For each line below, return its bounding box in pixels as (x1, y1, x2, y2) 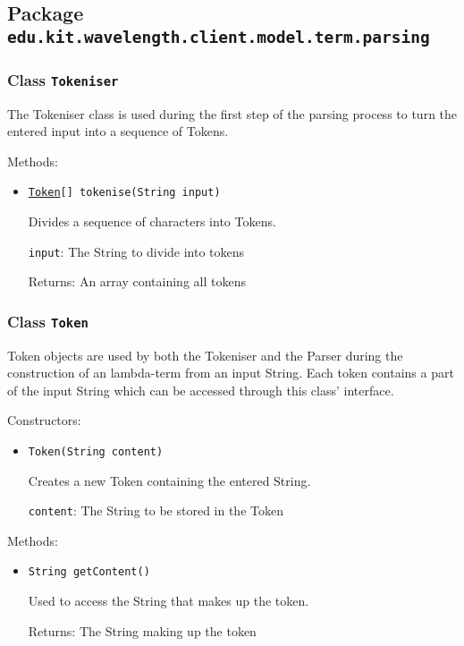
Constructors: (7, 411, 81, 429)
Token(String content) (28, 445, 164, 458)
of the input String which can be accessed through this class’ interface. (7, 380, 394, 399)
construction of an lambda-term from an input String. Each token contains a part (7, 363, 454, 382)
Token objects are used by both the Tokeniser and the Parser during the (7, 345, 403, 364)
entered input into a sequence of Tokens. (7, 122, 229, 140)
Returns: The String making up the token (28, 621, 257, 640)
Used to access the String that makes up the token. (28, 591, 309, 610)
